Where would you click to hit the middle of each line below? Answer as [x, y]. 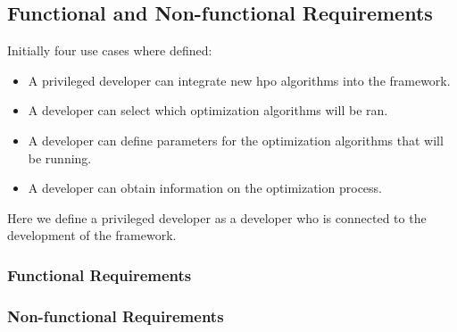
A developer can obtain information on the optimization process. [205, 188]
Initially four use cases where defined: [110, 50]
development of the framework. [92, 235]
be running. [60, 158]
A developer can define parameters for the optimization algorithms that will [236, 140]
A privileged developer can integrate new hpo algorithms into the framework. [239, 80]
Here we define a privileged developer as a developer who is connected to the [217, 217]
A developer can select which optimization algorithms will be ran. [208, 110]
